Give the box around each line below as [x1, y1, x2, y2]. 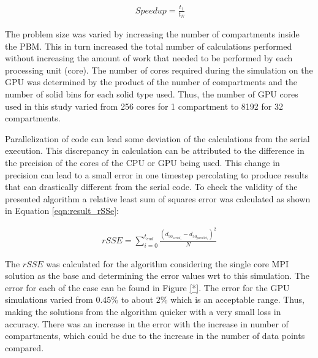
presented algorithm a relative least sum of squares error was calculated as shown [5, 192, 311, 205]
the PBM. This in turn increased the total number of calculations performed [5, 39, 292, 52]
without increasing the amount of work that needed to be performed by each [5, 51, 293, 64]
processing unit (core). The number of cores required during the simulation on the [5, 63, 313, 76]
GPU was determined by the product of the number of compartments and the [5, 75, 297, 88]
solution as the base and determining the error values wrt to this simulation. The [5, 269, 309, 282]
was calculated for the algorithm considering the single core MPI [46, 257, 289, 270]
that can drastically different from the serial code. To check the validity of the [5, 180, 298, 193]
